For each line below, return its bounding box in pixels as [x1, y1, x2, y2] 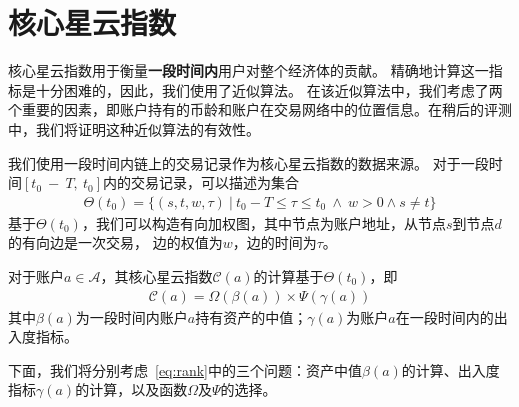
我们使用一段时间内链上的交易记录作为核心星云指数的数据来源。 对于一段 [8, 152, 489, 173]
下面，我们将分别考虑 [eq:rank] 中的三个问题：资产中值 [8, 359, 362, 380]
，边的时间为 [232, 232, 317, 253]
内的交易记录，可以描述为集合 [102, 172, 299, 193]
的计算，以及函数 [75, 379, 188, 400]
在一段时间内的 [395, 306, 494, 327]
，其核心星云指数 [100, 265, 213, 286]
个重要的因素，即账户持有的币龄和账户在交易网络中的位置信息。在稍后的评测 [8, 99, 512, 120]
